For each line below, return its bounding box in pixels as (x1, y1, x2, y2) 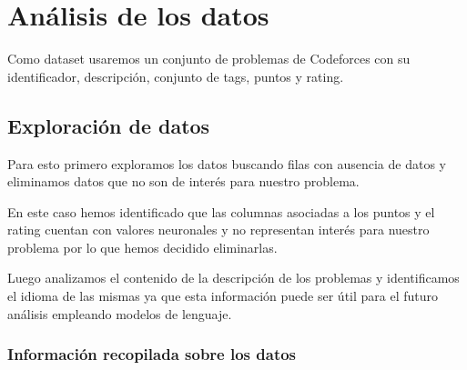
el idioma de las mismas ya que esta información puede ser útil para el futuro (7, 286, 439, 305)
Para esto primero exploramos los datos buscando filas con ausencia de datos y (7, 154, 446, 173)
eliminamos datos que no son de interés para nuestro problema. (7, 172, 360, 191)
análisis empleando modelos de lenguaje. (7, 304, 232, 323)
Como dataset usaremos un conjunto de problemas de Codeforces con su (7, 49, 411, 68)
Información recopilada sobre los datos (7, 343, 297, 365)
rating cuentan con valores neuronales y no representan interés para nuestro (7, 220, 430, 239)
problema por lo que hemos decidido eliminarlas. (7, 237, 278, 256)
